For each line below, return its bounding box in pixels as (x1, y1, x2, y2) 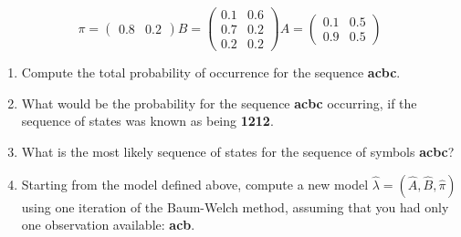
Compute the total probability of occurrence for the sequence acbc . (21, 63, 401, 82)
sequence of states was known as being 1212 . (21, 111, 274, 130)
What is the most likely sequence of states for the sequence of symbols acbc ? (21, 141, 455, 160)
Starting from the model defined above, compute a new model (21, 174, 369, 193)
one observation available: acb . (21, 215, 195, 234)
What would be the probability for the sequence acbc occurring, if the (21, 93, 417, 112)
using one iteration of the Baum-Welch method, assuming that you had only (21, 197, 449, 216)
